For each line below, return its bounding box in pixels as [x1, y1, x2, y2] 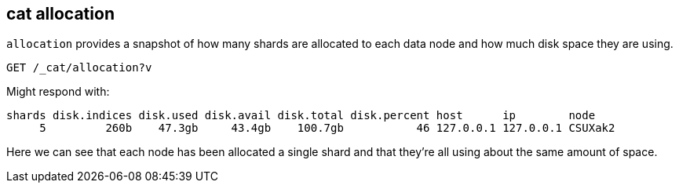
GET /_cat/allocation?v [6, 61, 152, 75]
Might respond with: [6, 85, 110, 99]
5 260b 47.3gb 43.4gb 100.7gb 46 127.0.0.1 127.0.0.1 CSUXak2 [39, 122, 615, 135]
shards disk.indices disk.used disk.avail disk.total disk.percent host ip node [6, 109, 596, 122]
